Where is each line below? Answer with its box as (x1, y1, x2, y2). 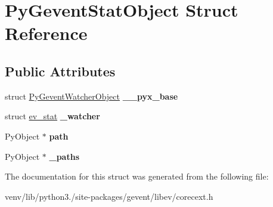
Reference (5, 21, 88, 45)
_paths (49, 150, 79, 162)
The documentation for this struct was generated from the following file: (5, 170, 269, 183)
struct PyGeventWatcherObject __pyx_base (5, 89, 178, 102)
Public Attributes (5, 61, 116, 80)
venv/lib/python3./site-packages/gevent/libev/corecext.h (5, 190, 213, 202)
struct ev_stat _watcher (5, 110, 100, 122)
